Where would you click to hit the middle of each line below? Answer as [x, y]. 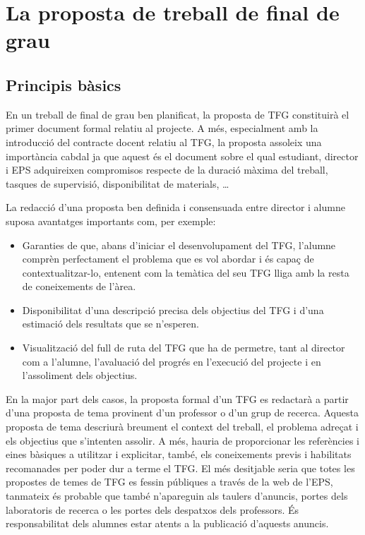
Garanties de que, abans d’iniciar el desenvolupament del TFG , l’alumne [179, 245]
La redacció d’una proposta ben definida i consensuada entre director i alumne [175, 207]
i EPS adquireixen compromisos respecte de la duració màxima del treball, [167, 170]
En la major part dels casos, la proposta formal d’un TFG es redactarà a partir [177, 398]
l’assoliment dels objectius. [80, 375]
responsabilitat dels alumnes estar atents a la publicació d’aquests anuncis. [167, 523]
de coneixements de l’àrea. [79, 286]
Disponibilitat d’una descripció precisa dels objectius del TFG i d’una [173, 309]
